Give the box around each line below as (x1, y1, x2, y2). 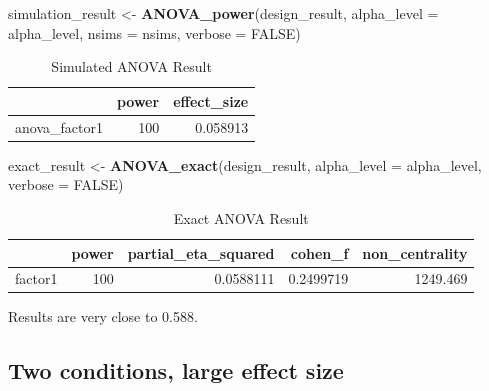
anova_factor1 (15, 116, 103, 137)
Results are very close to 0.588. (8, 306, 198, 327)
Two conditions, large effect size (8, 355, 344, 386)
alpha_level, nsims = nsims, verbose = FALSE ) (8, 22, 301, 43)
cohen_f (290, 242, 349, 263)
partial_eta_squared (127, 242, 275, 263)
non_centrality (362, 242, 468, 263)
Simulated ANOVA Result (51, 56, 212, 77)
